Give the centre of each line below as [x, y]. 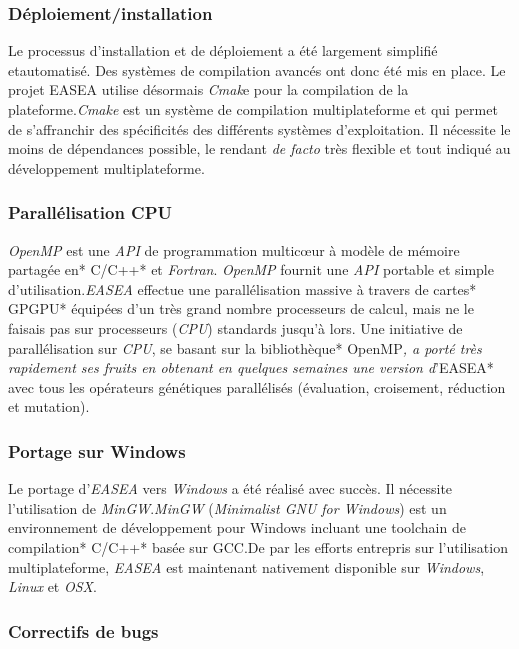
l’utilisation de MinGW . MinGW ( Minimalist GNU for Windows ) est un [227, 507]
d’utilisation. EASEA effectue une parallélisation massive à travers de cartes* [242, 288]
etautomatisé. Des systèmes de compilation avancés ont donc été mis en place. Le [257, 69]
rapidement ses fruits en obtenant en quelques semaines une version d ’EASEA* [251, 367]
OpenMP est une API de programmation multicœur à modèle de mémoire [234, 249]
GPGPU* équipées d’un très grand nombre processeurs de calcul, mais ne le [241, 308]
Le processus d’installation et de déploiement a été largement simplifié [223, 50]
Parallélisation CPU [90, 212]
